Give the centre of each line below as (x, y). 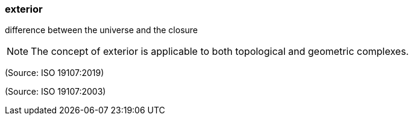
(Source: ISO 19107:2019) (55, 73)
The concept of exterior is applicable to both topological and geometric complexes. (220, 52)
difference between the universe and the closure (102, 30)
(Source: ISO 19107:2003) (55, 92)
